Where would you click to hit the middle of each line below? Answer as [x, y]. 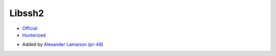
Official [30, 28]
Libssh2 [27, 13]
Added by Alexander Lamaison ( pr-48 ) [63, 44]
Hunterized [34, 35]
